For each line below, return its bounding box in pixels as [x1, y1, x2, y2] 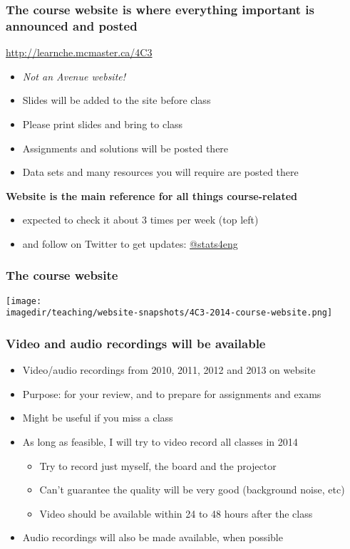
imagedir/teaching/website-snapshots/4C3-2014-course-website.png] [6, 308, 333, 318]
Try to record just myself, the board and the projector [39, 458, 277, 473]
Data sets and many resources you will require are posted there [22, 164, 299, 179]
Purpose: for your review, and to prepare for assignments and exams [22, 386, 321, 401]
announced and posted [6, 16, 138, 34]
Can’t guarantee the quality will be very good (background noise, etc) [39, 482, 345, 497]
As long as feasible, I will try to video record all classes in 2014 [22, 434, 298, 449]
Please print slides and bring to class [22, 116, 183, 131]
